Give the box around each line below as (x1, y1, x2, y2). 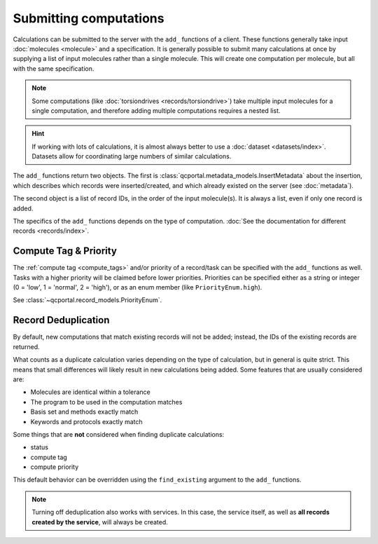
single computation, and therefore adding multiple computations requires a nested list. (31, 106, 281, 115)
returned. (13, 342, 40, 351)
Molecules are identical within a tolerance (30, 388, 150, 396)
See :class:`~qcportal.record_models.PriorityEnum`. (13, 296, 162, 304)
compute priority (30, 463, 79, 471)
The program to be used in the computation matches (30, 397, 183, 406)
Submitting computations (13, 11, 164, 26)
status (30, 443, 49, 451)
